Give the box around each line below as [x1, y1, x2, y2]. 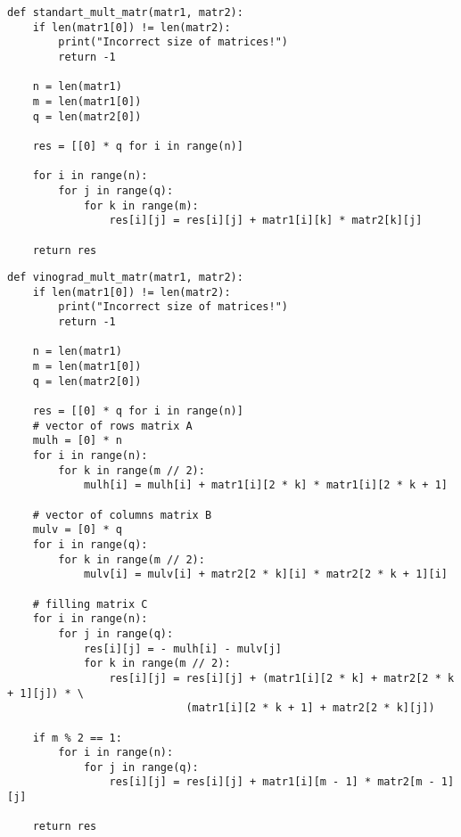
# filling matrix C [32, 597, 148, 611]
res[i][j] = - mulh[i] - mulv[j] [83, 642, 282, 655]
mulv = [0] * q [32, 523, 122, 537]
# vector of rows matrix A [32, 419, 193, 432]
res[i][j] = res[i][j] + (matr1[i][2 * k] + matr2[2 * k [109, 671, 455, 685]
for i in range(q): [32, 537, 148, 551]
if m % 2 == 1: [32, 731, 122, 744]
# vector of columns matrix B [32, 508, 212, 521]
